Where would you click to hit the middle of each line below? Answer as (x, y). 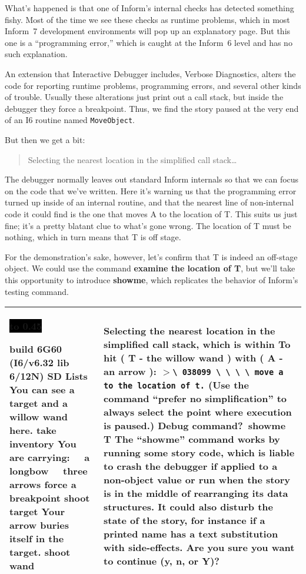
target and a (39, 403)
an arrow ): (130, 371)
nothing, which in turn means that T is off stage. (93, 237)
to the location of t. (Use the (176, 385)
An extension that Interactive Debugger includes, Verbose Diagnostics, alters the (150, 73)
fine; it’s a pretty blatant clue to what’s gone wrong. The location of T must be (148, 225)
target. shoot (40, 552)
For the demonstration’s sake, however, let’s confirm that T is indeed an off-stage (151, 256)
